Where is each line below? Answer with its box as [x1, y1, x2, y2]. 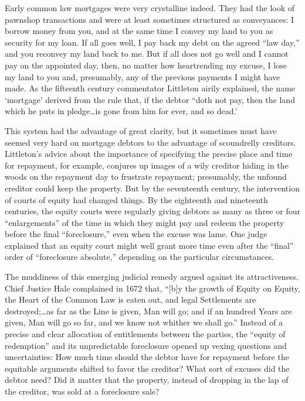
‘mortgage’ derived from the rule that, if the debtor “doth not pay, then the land [5, 93, 295, 105]
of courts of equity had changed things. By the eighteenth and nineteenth [5, 193, 268, 205]
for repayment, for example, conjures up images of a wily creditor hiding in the [5, 159, 289, 171]
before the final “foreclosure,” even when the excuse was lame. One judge [5, 228, 267, 240]
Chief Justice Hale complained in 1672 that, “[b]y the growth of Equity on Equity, [5, 282, 300, 294]
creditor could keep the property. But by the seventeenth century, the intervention [5, 181, 300, 194]
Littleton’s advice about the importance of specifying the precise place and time [5, 148, 293, 160]
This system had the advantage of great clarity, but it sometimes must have [5, 124, 277, 136]
